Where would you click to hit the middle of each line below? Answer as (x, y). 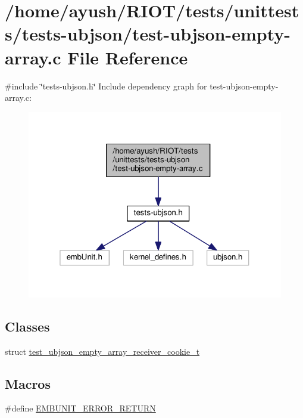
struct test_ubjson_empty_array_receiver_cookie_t (102, 351)
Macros (28, 383)
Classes (27, 326)
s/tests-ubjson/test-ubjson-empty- (148, 34)
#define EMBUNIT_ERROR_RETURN (80, 408)
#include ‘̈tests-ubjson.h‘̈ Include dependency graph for (106, 86)
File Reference (128, 57)
